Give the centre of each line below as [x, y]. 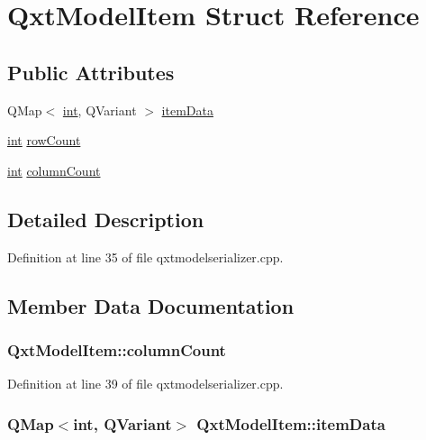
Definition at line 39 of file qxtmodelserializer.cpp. [145, 384]
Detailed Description [106, 219]
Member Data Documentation [151, 305]
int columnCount [54, 170]
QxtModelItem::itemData [291, 423]
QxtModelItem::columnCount [117, 349]
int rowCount [44, 140]
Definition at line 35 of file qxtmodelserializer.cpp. [145, 257]
